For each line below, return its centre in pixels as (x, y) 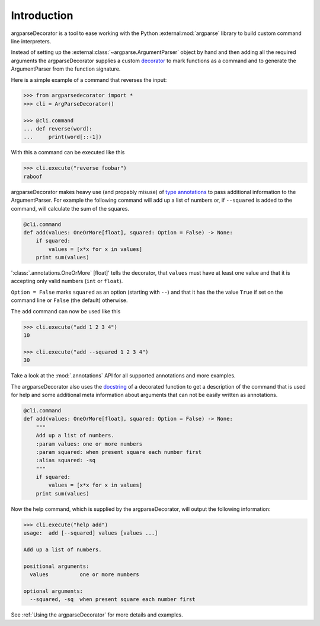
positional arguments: (56, 566)
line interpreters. (31, 41)
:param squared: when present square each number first (119, 452)
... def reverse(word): (58, 129)
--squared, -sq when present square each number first (113, 600)
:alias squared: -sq (66, 460)
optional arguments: (53, 591)
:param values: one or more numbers (89, 444)
